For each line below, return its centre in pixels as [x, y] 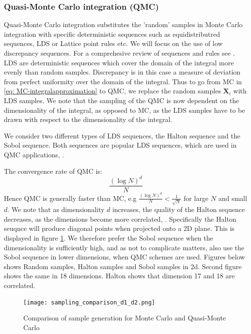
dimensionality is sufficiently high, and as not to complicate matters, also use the [124, 247]
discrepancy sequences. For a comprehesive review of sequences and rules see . [119, 53]
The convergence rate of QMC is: [53, 171]
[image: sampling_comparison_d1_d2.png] [89, 302]
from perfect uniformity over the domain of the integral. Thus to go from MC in [123, 81]
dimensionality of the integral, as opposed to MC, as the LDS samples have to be [125, 110]
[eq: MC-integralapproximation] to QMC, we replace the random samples [112, 91]
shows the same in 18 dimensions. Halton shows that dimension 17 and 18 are [119, 276]
